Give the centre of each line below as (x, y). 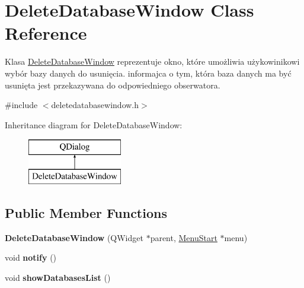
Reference (46, 33)
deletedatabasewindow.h (95, 105)
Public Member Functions (86, 212)
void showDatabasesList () (58, 277)
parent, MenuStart (184, 237)
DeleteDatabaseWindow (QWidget (74, 237)
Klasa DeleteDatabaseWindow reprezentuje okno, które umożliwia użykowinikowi (152, 61)
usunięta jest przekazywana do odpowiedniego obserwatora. (113, 85)
